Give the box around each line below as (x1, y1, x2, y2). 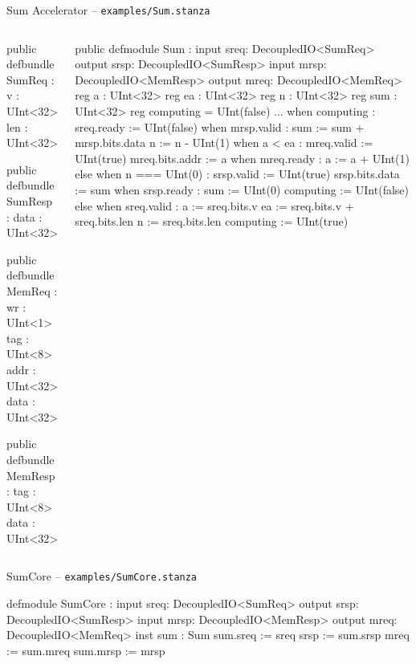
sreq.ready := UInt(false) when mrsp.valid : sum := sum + (75, 118, 365, 135)
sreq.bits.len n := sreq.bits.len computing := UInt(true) (75, 213, 349, 230)
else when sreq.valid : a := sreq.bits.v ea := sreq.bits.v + (75, 197, 354, 214)
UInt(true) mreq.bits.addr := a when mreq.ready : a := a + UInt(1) (75, 149, 410, 166)
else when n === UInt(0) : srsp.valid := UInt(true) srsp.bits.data (75, 165, 400, 182)
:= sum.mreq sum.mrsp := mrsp (6, 642, 165, 658)
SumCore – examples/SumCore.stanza (6, 568, 198, 585)
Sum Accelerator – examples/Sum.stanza (6, 2, 210, 18)
